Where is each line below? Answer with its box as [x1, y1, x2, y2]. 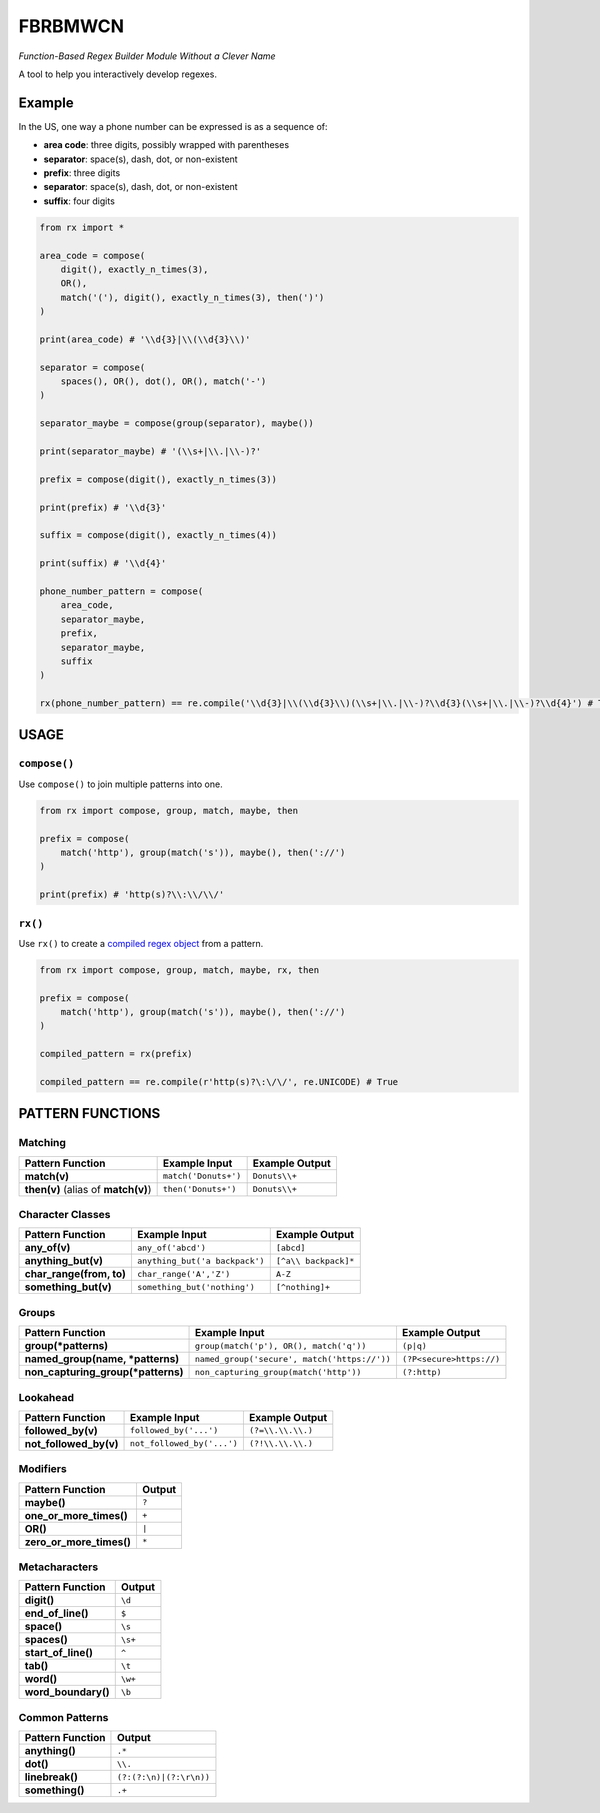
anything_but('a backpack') [136, 1255, 265, 1266]
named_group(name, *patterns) [24, 1352, 180, 1366]
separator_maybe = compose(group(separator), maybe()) [39, 418, 314, 429]
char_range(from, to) [24, 1267, 127, 1281]
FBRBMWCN [18, 15, 125, 37]
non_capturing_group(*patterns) [24, 1365, 184, 1379]
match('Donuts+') [162, 1171, 242, 1182]
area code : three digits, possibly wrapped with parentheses [43, 139, 290, 151]
